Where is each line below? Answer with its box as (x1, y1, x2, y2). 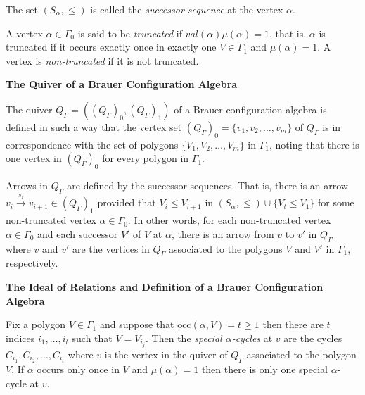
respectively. (6, 256, 58, 270)
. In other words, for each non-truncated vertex (127, 213, 331, 227)
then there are (262, 317, 324, 332)
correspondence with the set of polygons (6, 137, 179, 151)
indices (6, 330, 35, 345)
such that (72, 330, 113, 345)
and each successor (37, 226, 118, 241)
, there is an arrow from (171, 226, 274, 241)
